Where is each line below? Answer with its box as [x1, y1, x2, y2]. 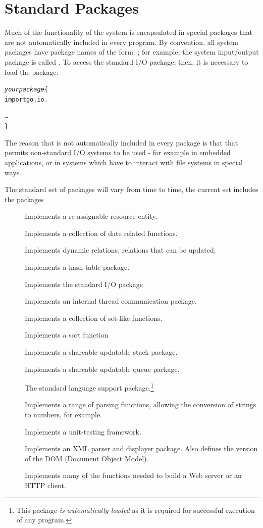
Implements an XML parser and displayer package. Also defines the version [25, 443, 258, 454]
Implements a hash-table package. [25, 262, 130, 272]
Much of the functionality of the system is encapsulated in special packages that [5, 27, 252, 37]
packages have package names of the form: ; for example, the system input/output [5, 46, 259, 57]
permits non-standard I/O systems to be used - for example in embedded [5, 147, 231, 158]
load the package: [5, 66, 59, 77]
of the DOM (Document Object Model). [25, 453, 149, 463]
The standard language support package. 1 [25, 381, 154, 393]
